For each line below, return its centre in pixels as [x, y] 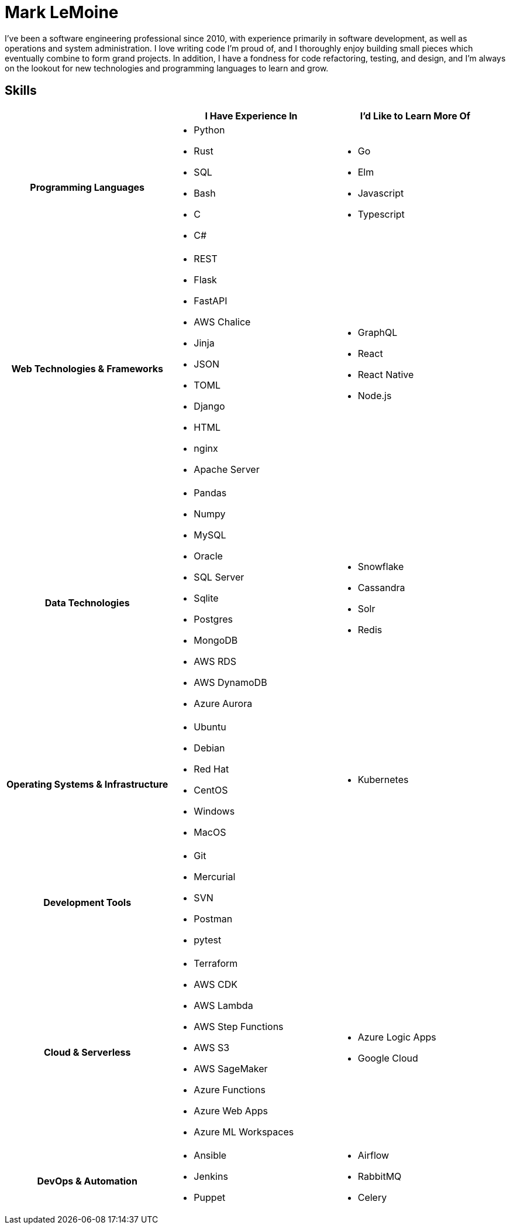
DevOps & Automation [87, 1181]
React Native [386, 374]
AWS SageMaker [231, 1068]
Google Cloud [388, 1058]
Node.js [375, 395]
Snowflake [381, 566]
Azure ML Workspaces [244, 1132]
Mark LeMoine [62, 12]
